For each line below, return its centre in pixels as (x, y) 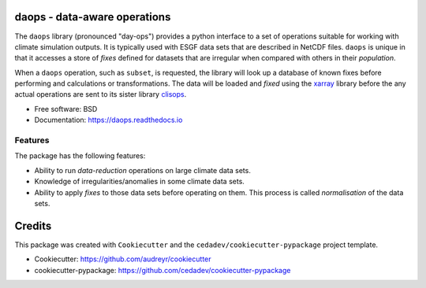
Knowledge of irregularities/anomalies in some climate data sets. (139, 182)
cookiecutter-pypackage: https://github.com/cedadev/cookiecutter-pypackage (163, 270)
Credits (33, 225)
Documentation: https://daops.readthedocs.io (108, 120)
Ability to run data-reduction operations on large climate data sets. (143, 170)
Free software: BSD (66, 109)
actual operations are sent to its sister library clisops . (101, 94)
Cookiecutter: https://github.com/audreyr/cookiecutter (123, 259)
